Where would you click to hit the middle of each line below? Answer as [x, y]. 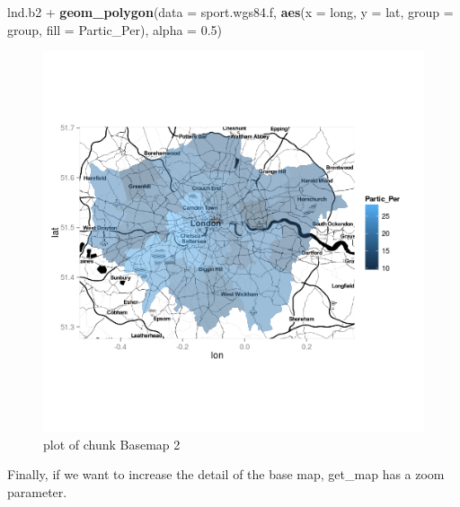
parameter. [37, 491]
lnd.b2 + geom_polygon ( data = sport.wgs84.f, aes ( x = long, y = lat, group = [230, 12]
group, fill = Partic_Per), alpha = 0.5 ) [115, 29]
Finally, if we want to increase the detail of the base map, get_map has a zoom [226, 474]
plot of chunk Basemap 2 [112, 444]
